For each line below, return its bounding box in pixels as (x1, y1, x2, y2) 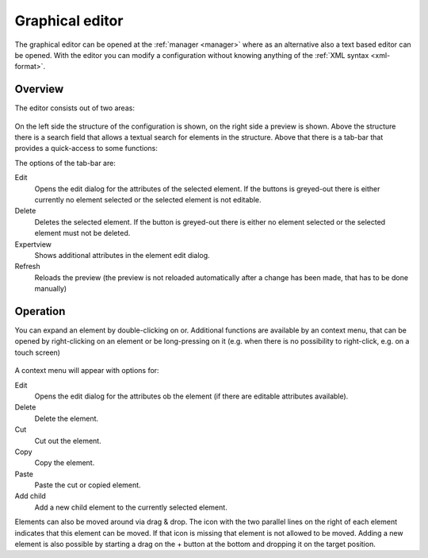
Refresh (14, 262, 41, 271)
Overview (14, 83, 64, 96)
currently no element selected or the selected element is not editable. (34, 194, 262, 204)
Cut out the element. (34, 436, 102, 445)
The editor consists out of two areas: (14, 103, 135, 113)
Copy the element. (34, 458, 95, 468)
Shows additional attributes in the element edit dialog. (34, 250, 210, 260)
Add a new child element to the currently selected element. (34, 502, 227, 512)
